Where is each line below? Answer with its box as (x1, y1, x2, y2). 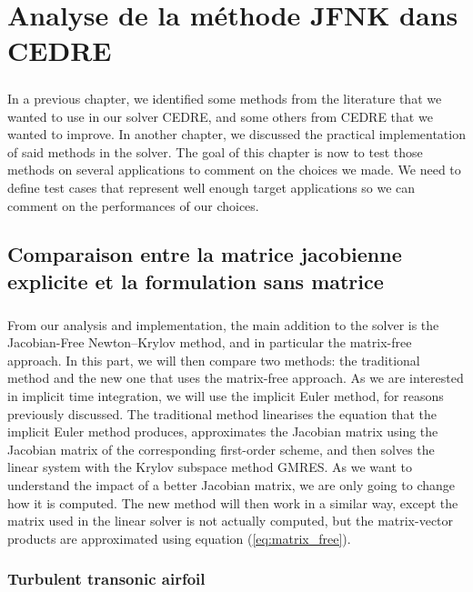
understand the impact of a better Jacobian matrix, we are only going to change (7, 475, 455, 494)
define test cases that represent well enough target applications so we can (7, 177, 416, 196)
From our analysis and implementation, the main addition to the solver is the (7, 315, 439, 334)
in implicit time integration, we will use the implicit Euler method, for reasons (7, 386, 444, 406)
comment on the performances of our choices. (7, 196, 259, 215)
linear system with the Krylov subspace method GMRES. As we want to (7, 457, 413, 477)
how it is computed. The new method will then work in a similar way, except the (7, 493, 458, 512)
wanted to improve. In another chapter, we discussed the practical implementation (7, 125, 466, 144)
